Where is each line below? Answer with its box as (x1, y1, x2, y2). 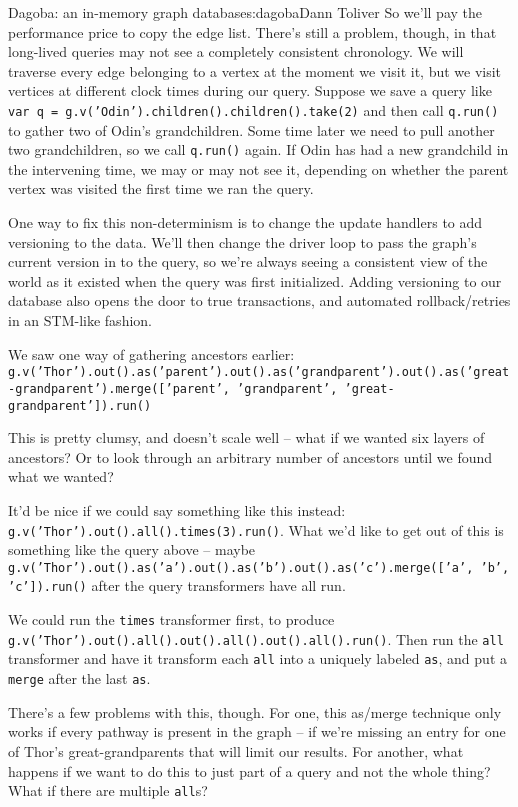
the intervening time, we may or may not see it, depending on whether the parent (8, 158, 509, 179)
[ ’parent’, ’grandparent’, (158, 381, 338, 396)
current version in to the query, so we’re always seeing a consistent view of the (8, 251, 488, 272)
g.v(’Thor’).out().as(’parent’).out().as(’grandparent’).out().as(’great (8, 365, 510, 380)
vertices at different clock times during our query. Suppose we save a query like (8, 80, 492, 101)
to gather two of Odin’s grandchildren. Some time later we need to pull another (8, 119, 495, 140)
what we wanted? (8, 466, 114, 487)
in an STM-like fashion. (8, 310, 152, 331)
